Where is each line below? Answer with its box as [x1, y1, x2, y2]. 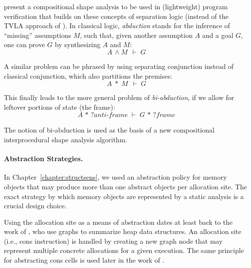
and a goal [202, 30, 233, 40]
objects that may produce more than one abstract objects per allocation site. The [4, 181, 247, 191]
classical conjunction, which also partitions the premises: [4, 70, 172, 81]
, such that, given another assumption [80, 30, 193, 40]
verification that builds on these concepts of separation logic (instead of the [4, 11, 229, 21]
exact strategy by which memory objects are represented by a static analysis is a [4, 191, 244, 201]
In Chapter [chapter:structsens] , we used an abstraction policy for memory [4, 172, 227, 182]
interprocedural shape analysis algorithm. [4, 134, 127, 144]
